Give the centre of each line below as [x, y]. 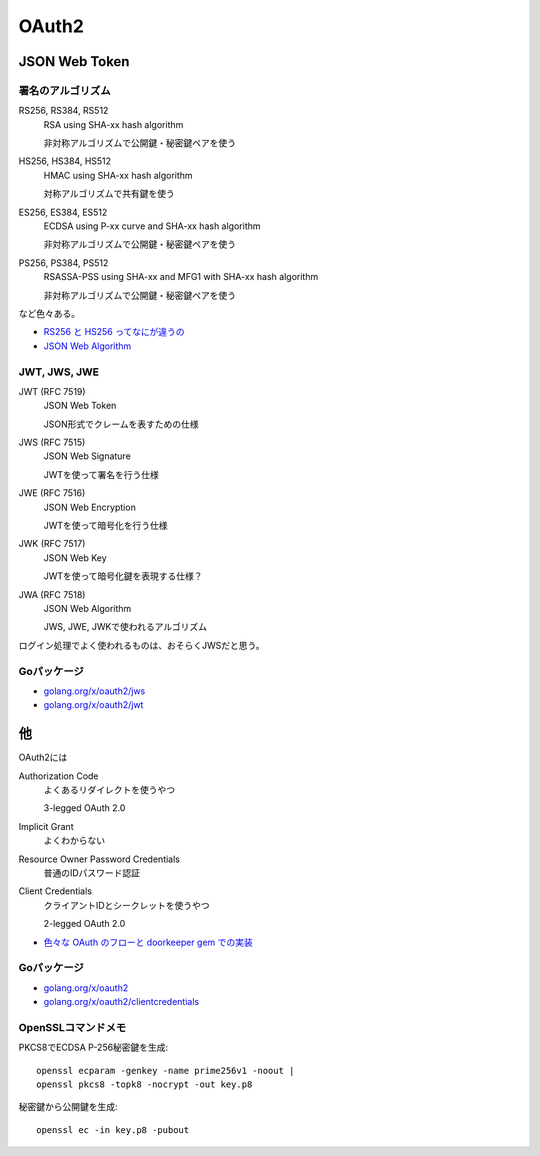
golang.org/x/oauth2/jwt [93, 705]
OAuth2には [43, 757]
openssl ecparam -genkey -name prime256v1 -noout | [165, 1070]
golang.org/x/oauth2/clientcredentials [121, 1002]
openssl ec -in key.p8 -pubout [113, 1129]
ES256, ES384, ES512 [63, 212]
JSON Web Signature [87, 456]
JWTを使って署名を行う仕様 [101, 474]
